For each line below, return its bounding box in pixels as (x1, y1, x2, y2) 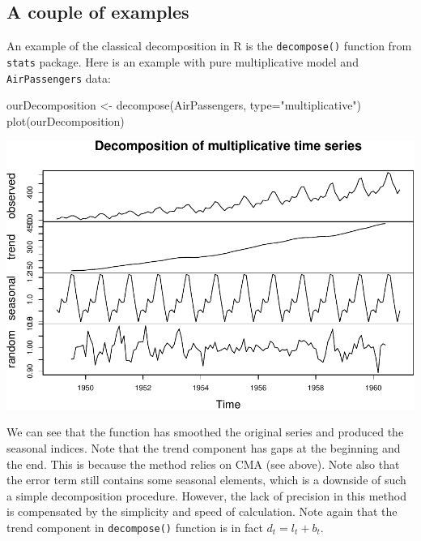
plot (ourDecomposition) (6, 112, 125, 129)
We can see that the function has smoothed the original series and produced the (6, 423, 404, 440)
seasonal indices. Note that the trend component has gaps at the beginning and (6, 439, 401, 456)
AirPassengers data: (6, 69, 111, 86)
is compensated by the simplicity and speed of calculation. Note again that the (6, 503, 398, 520)
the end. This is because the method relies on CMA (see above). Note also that (6, 455, 400, 472)
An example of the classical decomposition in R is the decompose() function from (6, 37, 412, 54)
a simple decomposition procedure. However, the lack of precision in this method (6, 487, 406, 504)
